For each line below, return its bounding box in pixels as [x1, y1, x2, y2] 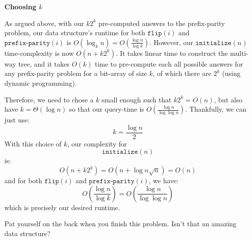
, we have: [149, 175, 179, 185]
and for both [4, 175, 43, 185]
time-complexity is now [4, 48, 74, 58]
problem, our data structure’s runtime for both [4, 27, 146, 38]
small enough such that [101, 94, 172, 104]
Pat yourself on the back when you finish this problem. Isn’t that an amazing [4, 218, 237, 229]
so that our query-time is [69, 104, 144, 114]
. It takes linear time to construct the [116, 48, 228, 58]
